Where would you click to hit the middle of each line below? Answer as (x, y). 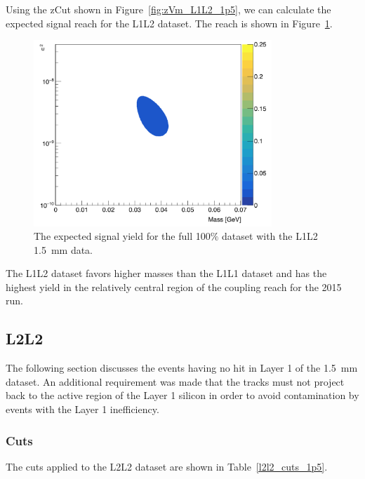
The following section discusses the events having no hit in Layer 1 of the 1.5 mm (182, 368)
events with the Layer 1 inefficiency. (82, 409)
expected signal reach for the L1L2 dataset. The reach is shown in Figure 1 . (169, 23)
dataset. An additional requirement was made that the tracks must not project (175, 381)
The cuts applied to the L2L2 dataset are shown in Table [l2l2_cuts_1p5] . (167, 466)
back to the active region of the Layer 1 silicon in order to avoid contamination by (182, 395)
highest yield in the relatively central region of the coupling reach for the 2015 (174, 286)
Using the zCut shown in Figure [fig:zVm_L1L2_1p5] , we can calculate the (168, 9)
